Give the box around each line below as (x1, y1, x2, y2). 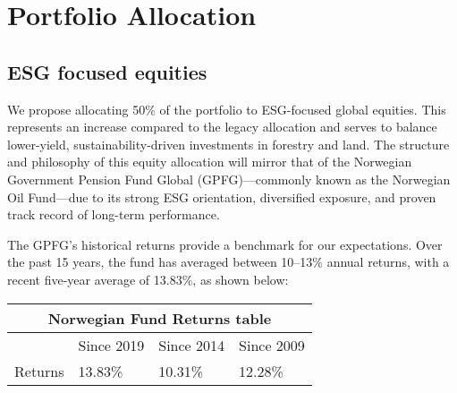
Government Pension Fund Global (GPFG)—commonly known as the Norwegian (7, 169, 451, 188)
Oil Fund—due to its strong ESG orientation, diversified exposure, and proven (7, 187, 436, 206)
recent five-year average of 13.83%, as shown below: (7, 269, 289, 288)
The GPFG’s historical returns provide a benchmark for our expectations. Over (7, 235, 443, 253)
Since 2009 (239, 334, 305, 355)
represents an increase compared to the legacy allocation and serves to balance (7, 117, 437, 136)
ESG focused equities (7, 57, 207, 85)
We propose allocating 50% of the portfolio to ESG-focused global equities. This (7, 99, 446, 118)
